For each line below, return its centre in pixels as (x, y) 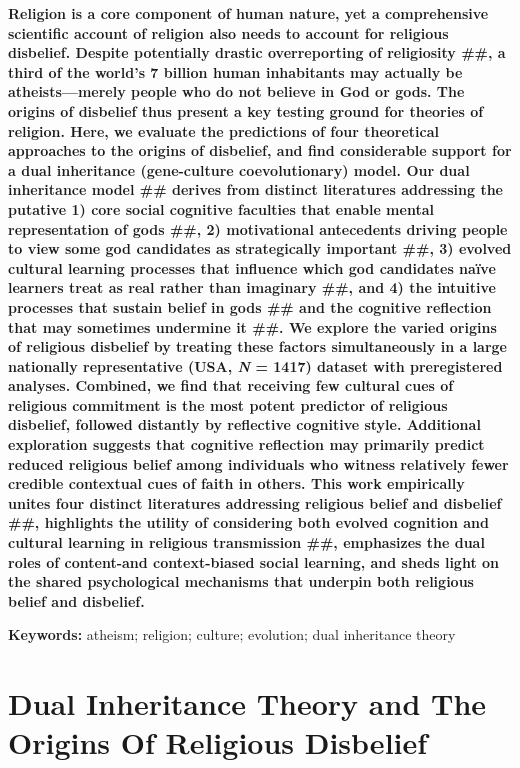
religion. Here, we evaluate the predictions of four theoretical (224, 130)
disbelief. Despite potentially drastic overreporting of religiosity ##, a (257, 52)
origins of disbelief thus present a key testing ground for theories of (246, 110)
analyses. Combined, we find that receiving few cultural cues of (231, 385)
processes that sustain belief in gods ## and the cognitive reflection (250, 306)
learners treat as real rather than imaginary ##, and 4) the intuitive (252, 287)
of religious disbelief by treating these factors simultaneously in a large (258, 346)
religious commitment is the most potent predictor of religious (228, 404)
